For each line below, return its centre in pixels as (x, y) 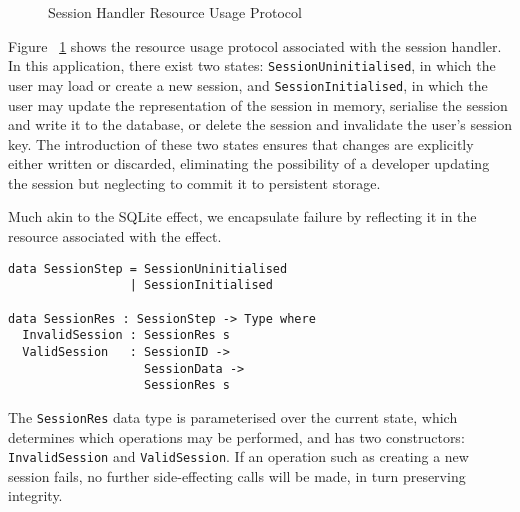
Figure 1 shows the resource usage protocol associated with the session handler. (255, 45)
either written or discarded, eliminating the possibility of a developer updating (249, 163)
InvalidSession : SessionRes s (126, 335)
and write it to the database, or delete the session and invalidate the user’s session (260, 124)
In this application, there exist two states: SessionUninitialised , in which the (252, 65)
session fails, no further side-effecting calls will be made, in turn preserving (237, 475)
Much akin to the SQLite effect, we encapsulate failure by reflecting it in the (242, 216)
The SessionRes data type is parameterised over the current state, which (233, 416)
